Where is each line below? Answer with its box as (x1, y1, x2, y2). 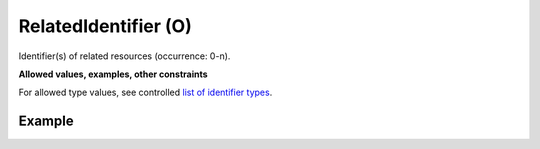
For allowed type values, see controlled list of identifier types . (18, 86, 273, 99)
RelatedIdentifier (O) (18, 15, 192, 37)
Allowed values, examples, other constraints (18, 68, 209, 80)
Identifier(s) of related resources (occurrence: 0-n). (18, 50, 231, 62)
